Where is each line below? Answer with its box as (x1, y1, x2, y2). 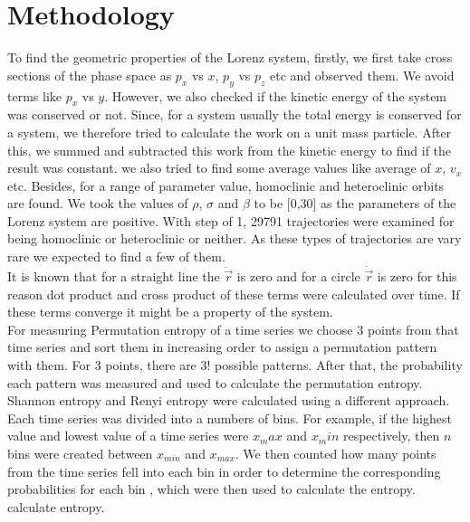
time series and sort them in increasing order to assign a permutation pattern (7, 337, 437, 356)
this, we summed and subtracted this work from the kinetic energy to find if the (7, 140, 452, 159)
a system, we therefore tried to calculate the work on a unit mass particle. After (7, 122, 452, 141)
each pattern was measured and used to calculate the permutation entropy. (7, 373, 423, 392)
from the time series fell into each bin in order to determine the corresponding (7, 461, 441, 480)
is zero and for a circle (236, 267, 360, 286)
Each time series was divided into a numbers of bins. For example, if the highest (7, 408, 452, 427)
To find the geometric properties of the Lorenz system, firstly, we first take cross (7, 48, 453, 67)
